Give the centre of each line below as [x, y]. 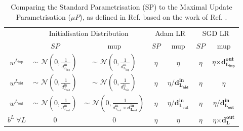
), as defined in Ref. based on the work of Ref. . [153, 16]
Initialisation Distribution [89, 33]
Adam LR [170, 33]
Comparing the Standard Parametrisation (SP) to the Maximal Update [121, 7]
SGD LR [216, 33]
